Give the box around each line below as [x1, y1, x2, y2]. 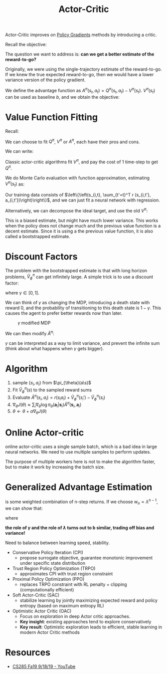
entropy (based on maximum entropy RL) [19, 602, 104, 608]
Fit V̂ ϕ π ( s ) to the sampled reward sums [12, 386, 92, 394]
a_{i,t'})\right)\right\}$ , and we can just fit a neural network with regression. [5, 197, 161, 203]
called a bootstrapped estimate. [5, 233, 71, 239]
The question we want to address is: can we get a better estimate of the [5, 51, 155, 57]
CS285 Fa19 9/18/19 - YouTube [12, 663, 76, 669]
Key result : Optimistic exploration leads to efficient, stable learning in [19, 624, 163, 630]
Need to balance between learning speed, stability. [5, 540, 110, 546]
